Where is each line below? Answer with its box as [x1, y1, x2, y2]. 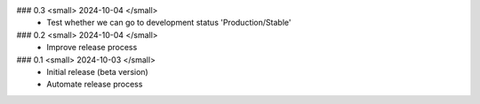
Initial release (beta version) [46, 66, 148, 77]
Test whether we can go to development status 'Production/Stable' [46, 18, 292, 28]
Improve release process [46, 42, 138, 53]
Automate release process [46, 79, 143, 90]
